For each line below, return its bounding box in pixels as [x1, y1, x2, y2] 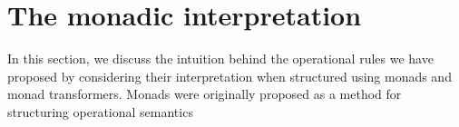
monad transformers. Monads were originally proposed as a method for [7, 84, 402, 103]
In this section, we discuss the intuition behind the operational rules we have [7, 49, 434, 68]
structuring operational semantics [7, 102, 193, 121]
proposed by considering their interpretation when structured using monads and [7, 66, 452, 85]
